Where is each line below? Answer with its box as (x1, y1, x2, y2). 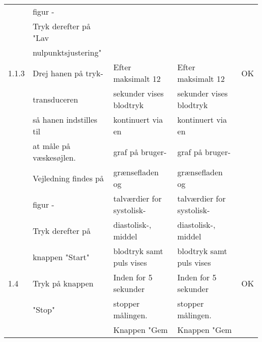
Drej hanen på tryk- (32, 67, 103, 79)
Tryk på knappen (32, 277, 94, 289)
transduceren (32, 93, 78, 105)
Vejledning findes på (32, 172, 104, 184)
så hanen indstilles (32, 114, 98, 125)
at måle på (32, 140, 71, 152)
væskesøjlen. (32, 152, 76, 163)
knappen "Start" (32, 251, 90, 263)
